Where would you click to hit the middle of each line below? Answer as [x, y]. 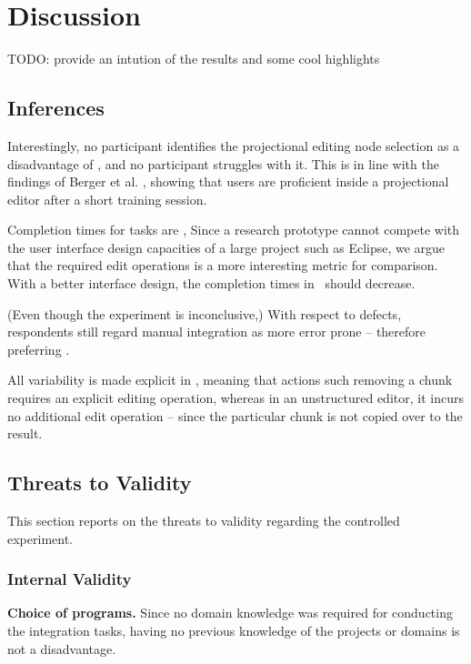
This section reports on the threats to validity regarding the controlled [204, 521]
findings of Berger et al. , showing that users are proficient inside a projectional [228, 181]
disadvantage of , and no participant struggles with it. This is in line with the [223, 163]
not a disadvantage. [62, 648]
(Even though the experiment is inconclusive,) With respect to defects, [205, 313]
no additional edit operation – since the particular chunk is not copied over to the [235, 415]
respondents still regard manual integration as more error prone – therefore [217, 332]
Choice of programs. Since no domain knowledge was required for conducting [230, 613]
